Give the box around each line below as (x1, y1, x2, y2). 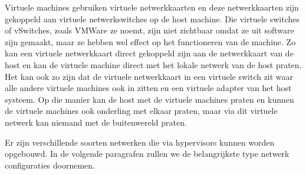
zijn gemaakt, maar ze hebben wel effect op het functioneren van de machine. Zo (5, 35, 296, 48)
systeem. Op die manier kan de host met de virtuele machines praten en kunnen (5, 93, 294, 105)
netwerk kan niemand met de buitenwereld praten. (5, 116, 187, 128)
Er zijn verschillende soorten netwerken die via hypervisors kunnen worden (5, 136, 275, 148)
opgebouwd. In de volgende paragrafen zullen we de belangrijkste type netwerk (5, 147, 289, 160)
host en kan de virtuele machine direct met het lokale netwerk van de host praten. (5, 58, 302, 70)
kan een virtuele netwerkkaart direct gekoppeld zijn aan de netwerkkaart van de (5, 47, 294, 59)
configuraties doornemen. (5, 159, 96, 171)
